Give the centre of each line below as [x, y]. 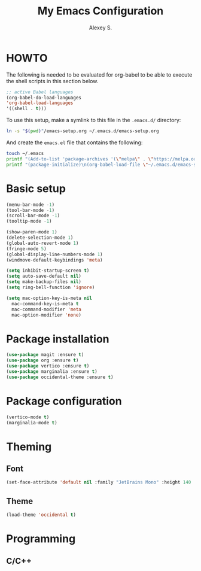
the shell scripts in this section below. [52, 81]
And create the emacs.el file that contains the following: [74, 142]
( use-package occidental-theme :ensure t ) [60, 377]
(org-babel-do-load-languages [44, 98]
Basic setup [36, 188]
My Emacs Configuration [100, 11]
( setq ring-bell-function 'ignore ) [51, 287]
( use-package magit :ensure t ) [45, 355]
